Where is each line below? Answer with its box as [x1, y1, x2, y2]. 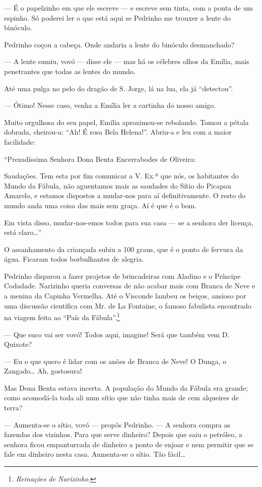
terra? [4, 402, 23, 413]
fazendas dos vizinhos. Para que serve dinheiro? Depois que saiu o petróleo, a [4, 429, 242, 440]
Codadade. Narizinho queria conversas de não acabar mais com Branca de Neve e [4, 280, 255, 291]
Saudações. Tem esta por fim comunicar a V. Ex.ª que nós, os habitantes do [4, 170, 239, 181]
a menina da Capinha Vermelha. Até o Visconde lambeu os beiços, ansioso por [4, 290, 246, 301]
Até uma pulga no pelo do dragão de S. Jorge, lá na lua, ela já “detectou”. [4, 83, 233, 93]
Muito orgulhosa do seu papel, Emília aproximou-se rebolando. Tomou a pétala [4, 116, 249, 127]
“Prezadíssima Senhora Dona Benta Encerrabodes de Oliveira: [4, 153, 196, 164]
